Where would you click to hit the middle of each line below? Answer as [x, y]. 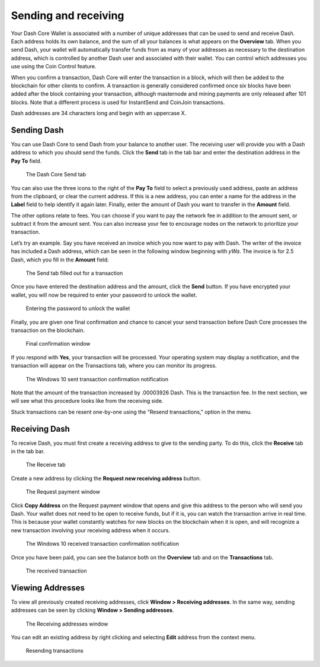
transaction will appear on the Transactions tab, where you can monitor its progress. [114, 366]
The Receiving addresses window [67, 624]
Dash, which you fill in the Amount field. [60, 260]
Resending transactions [55, 651]
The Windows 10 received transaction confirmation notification [102, 544]
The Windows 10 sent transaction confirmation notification [97, 379]
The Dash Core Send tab [56, 175]
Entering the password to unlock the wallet [78, 308]
